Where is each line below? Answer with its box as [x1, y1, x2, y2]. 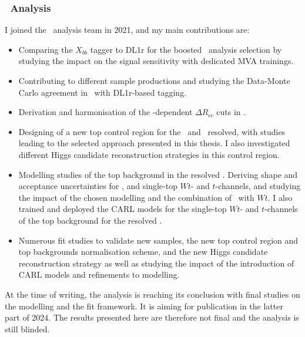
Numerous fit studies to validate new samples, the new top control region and [18, 234, 299, 246]
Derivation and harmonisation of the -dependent [18, 106, 193, 118]
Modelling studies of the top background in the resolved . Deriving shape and [18, 168, 298, 180]
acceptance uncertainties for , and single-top [18, 180, 177, 192]
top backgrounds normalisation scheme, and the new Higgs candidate [18, 245, 268, 258]
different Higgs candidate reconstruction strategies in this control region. [18, 148, 280, 160]
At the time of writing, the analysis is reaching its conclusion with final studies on [5, 288, 300, 300]
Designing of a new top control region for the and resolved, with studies [18, 125, 286, 137]
